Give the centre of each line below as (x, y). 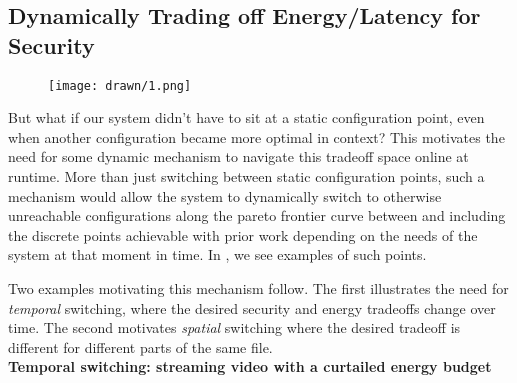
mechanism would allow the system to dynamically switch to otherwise (225, 195)
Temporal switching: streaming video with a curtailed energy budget (250, 366)
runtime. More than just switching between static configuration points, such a (246, 176)
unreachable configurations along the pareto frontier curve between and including (257, 215)
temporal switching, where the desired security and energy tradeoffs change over (252, 307)
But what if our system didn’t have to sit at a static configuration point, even (246, 117)
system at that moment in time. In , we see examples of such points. (217, 254)
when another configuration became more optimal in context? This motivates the (256, 136)
